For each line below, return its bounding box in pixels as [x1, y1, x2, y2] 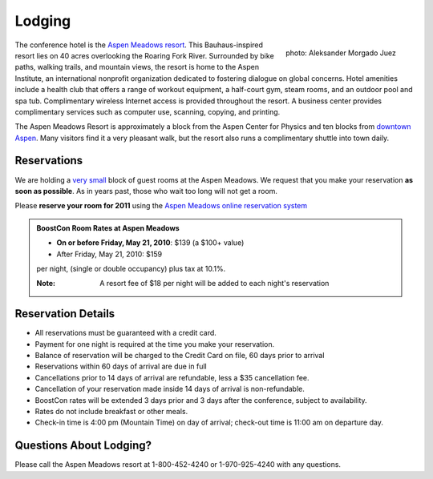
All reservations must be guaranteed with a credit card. [34, 328, 216, 338]
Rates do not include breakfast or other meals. [34, 406, 188, 416]
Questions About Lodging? [14, 439, 152, 453]
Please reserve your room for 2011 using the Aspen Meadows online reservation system [14, 201, 308, 211]
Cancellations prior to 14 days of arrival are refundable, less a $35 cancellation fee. [34, 372, 310, 382]
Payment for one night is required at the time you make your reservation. [34, 339, 275, 348]
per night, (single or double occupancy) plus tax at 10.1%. [36, 264, 226, 273]
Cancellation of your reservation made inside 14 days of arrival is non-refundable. [34, 384, 305, 394]
